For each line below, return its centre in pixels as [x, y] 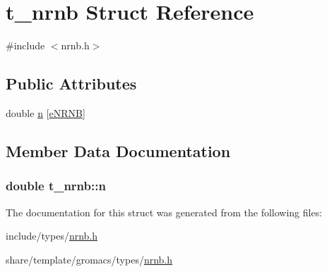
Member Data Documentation [118, 150]
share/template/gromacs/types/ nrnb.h [89, 259]
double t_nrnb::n [56, 186]
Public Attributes [71, 84]
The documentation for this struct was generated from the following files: [164, 212]
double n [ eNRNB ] [46, 112]
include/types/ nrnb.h [52, 236]
